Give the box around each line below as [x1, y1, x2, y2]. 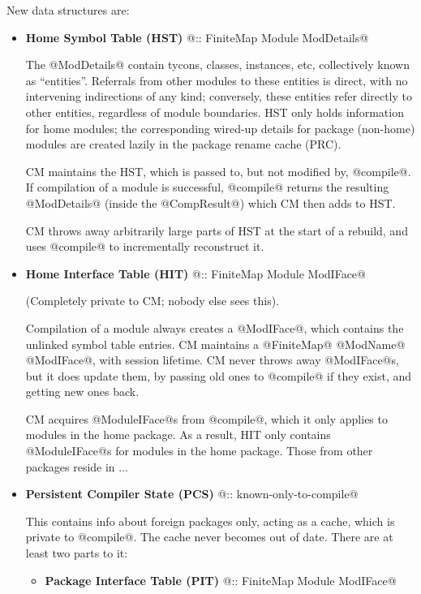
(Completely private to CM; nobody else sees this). [25, 292, 280, 309]
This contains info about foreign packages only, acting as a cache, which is [25, 512, 395, 529]
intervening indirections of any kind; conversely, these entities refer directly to [25, 88, 412, 105]
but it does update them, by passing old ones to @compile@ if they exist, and [25, 367, 412, 384]
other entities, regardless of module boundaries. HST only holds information [25, 103, 404, 120]
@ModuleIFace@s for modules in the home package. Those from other [25, 442, 373, 459]
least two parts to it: [25, 544, 128, 562]
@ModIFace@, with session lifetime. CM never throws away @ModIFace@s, [25, 351, 399, 368]
